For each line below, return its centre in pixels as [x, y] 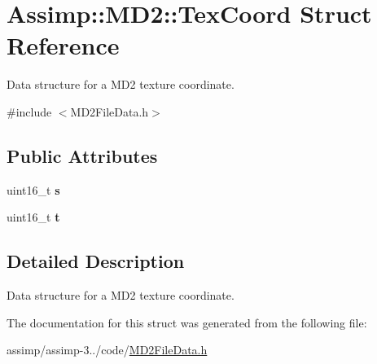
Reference [63, 45]
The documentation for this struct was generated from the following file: [187, 322]
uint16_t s [33, 189]
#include [29, 111]
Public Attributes [82, 155]
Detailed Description [96, 261]
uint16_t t [33, 217]
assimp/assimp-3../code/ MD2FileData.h [107, 350]
